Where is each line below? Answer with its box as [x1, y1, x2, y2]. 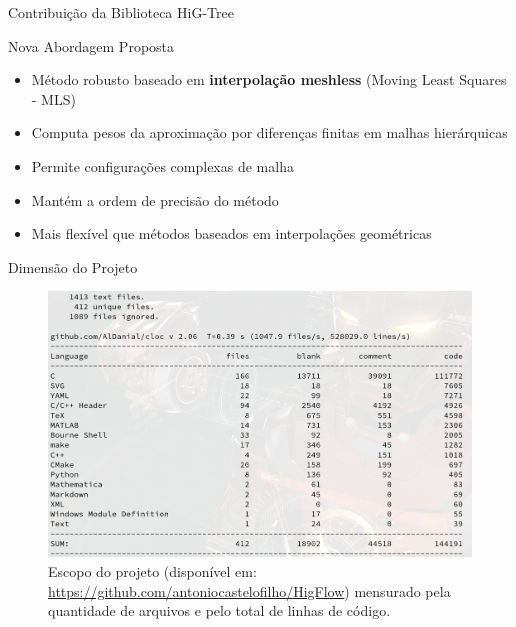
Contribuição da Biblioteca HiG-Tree [8, 2, 234, 22]
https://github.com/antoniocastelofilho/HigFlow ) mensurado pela [48, 580, 451, 601]
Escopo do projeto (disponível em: [48, 561, 257, 582]
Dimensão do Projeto [8, 256, 138, 277]
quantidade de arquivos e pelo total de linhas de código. [48, 600, 391, 621]
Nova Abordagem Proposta [8, 35, 175, 56]
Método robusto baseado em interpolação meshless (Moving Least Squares [31, 69, 507, 90]
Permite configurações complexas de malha [31, 155, 294, 176]
